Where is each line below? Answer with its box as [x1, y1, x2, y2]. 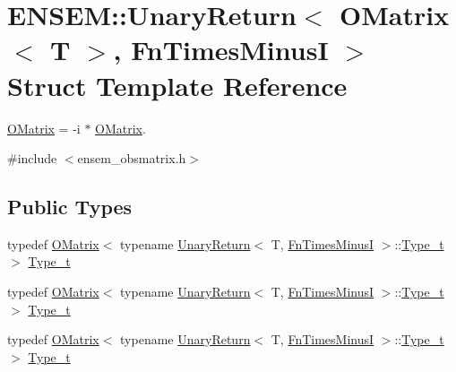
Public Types [7, 193, 133, 221]
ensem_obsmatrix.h [77, 149, 186, 168]
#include [7, 149, 57, 168]
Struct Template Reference [7, 66, 348, 103]
